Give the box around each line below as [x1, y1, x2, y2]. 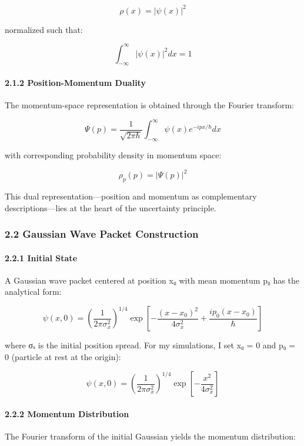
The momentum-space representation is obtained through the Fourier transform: [5, 99, 294, 111]
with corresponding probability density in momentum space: [5, 149, 222, 161]
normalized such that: [5, 23, 83, 35]
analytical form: [5, 285, 62, 298]
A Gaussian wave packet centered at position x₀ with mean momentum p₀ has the [5, 274, 299, 286]
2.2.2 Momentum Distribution [5, 407, 129, 420]
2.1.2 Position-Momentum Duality [5, 76, 146, 88]
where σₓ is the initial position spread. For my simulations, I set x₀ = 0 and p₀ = [5, 339, 296, 351]
